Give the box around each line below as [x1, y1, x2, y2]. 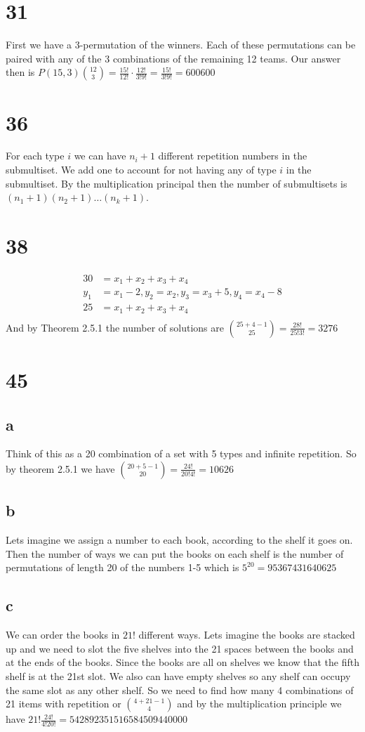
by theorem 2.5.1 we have [6, 461, 115, 476]
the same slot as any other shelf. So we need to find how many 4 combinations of [6, 682, 354, 697]
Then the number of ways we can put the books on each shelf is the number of [6, 546, 344, 561]
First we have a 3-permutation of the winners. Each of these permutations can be [6, 37, 356, 52]
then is [6, 65, 35, 79]
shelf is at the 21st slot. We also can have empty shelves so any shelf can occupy [6, 668, 351, 683]
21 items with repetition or [6, 696, 121, 711]
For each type [6, 148, 65, 163]
